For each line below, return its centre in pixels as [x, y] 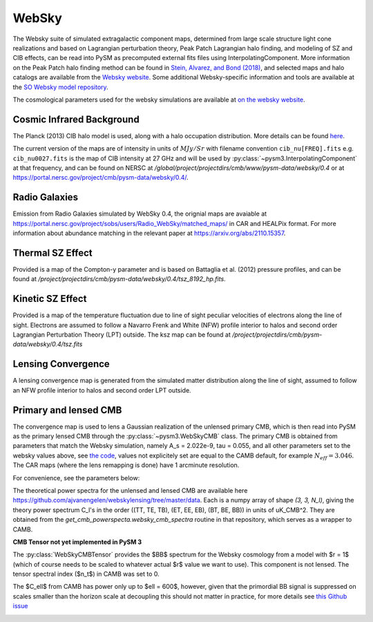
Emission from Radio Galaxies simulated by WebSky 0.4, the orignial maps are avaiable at [140, 214]
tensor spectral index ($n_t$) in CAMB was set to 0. [86, 574]
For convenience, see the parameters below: [76, 478]
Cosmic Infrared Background [76, 119]
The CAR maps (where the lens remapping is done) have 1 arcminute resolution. [126, 465]
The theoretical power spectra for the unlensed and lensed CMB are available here [130, 490]
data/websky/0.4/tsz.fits [48, 344]
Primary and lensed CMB [67, 410]
